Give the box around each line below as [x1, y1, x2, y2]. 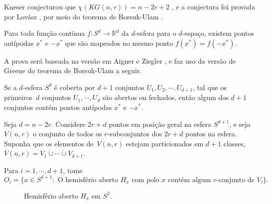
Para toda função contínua [4, 28, 85, 38]
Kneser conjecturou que [4, 1, 76, 11]
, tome [63, 165, 83, 175]
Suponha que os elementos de [4, 138, 94, 148]
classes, [223, 138, 246, 148]
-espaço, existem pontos [182, 28, 255, 38]
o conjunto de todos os [33, 128, 102, 139]
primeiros [4, 92, 32, 102]
